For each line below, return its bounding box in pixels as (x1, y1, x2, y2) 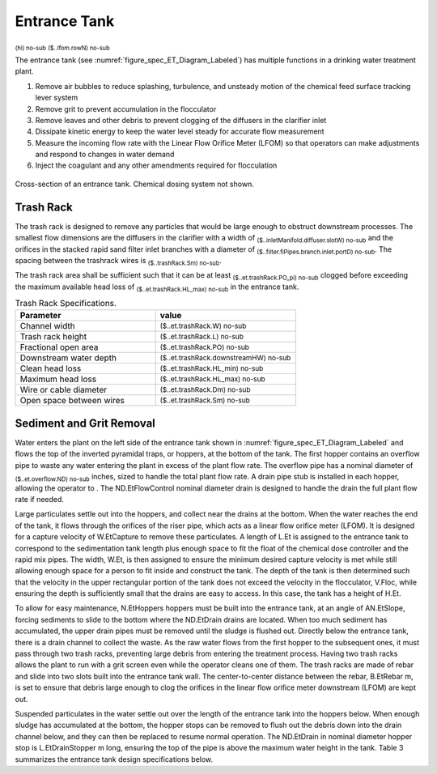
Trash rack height (19, 331, 87, 342)
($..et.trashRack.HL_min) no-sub (159, 364, 264, 373)
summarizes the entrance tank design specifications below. (15, 754, 214, 764)
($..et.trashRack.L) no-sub (159, 332, 244, 342)
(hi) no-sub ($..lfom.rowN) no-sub (15, 44, 110, 52)
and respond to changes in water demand (35, 150, 175, 159)
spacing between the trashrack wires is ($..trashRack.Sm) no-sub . (15, 255, 222, 267)
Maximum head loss (19, 373, 97, 385)
